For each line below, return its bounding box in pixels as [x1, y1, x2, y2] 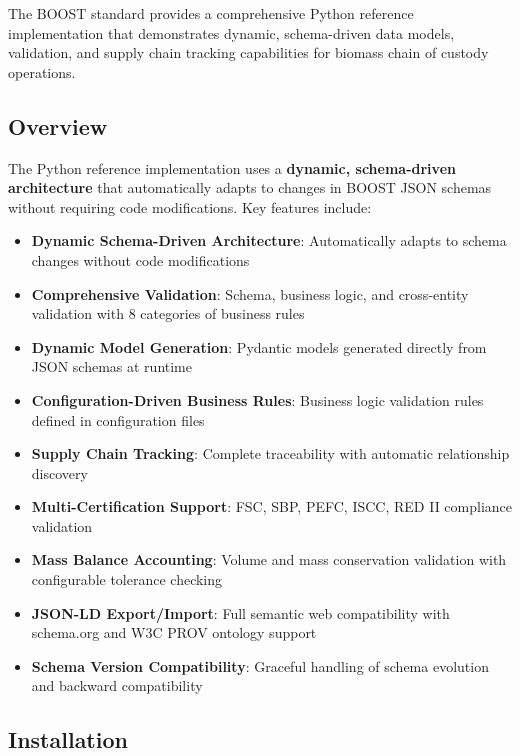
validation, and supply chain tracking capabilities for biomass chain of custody [8, 42, 489, 63]
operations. [8, 61, 76, 82]
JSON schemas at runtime [31, 356, 192, 377]
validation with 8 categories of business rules [31, 303, 305, 324]
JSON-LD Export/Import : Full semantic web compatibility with [31, 602, 450, 623]
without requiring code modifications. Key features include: [8, 196, 372, 217]
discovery [31, 462, 88, 483]
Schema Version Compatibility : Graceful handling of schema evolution [31, 655, 489, 676]
